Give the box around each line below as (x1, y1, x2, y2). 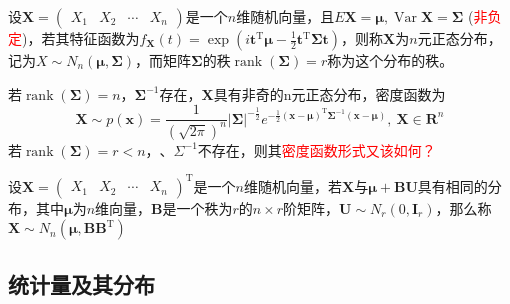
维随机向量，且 (236, 6, 335, 26)
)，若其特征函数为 (22, 28, 140, 48)
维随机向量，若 (244, 175, 343, 196)
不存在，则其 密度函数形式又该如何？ (197, 139, 436, 160)
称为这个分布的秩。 (327, 50, 454, 70)
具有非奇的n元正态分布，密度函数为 (213, 83, 446, 104)
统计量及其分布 (8, 268, 155, 299)
